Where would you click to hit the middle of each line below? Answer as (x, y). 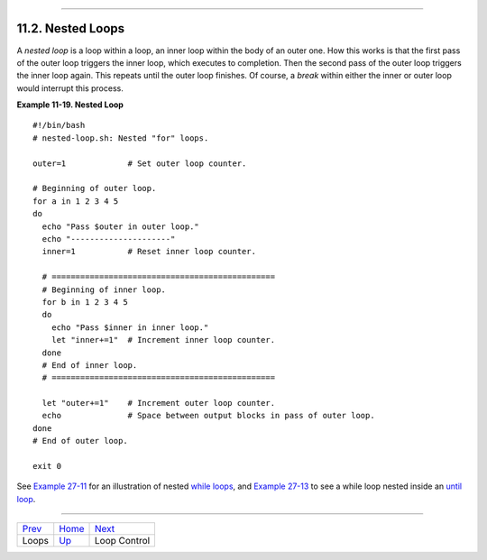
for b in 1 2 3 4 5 (85, 302)
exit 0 (47, 466)
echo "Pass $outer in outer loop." (121, 226)
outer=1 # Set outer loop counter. (140, 163)
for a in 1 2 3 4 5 (76, 201)
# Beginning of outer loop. (95, 188)
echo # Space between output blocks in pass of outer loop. (208, 416)
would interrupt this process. (70, 88)
